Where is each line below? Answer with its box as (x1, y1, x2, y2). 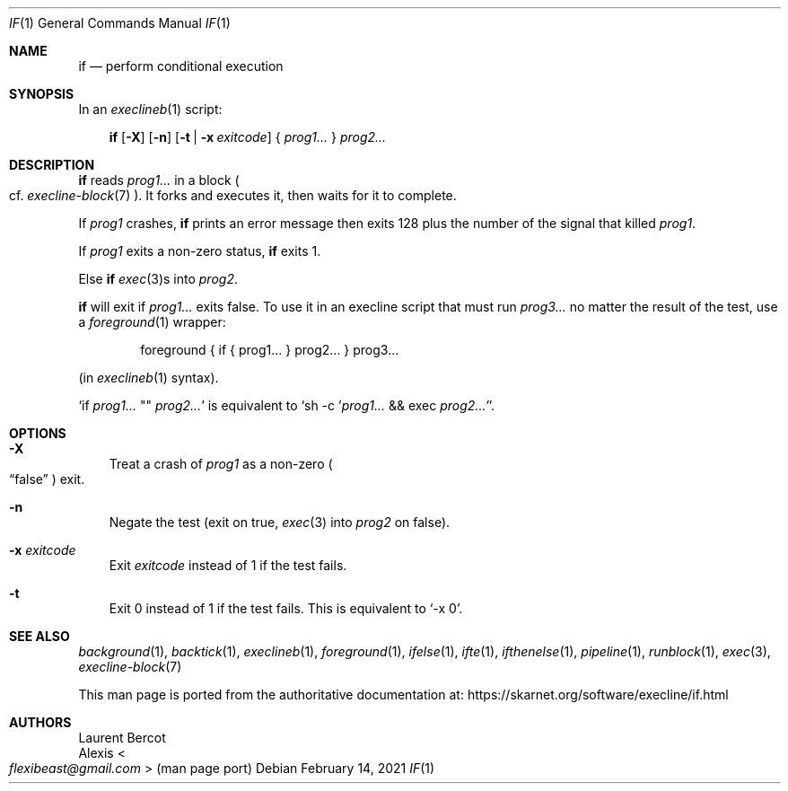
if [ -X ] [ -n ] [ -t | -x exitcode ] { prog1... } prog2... (109, 129, 387, 145)
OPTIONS (9, 426, 66, 441)
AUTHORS (9, 715, 72, 730)
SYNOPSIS (9, 86, 74, 101)
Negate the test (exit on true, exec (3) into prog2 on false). (109, 514, 451, 530)
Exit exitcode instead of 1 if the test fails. (109, 558, 347, 573)
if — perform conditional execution (78, 58, 284, 74)
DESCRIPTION (9, 157, 95, 172)
